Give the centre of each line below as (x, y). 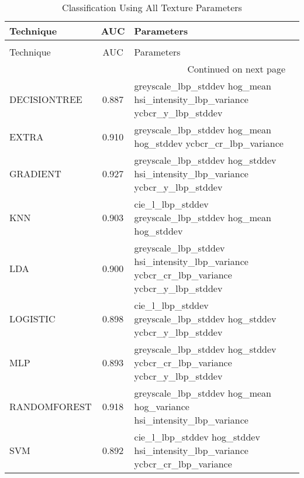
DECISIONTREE (46, 99)
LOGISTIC (32, 319)
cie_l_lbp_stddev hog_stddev (197, 437)
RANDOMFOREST (51, 406)
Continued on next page (236, 69)
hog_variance (162, 406)
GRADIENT (35, 173)
